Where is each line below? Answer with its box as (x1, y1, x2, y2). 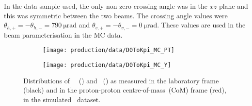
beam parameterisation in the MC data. (4, 29, 123, 40)
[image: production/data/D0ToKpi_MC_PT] (43, 47, 175, 54)
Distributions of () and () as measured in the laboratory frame (23, 75, 219, 85)
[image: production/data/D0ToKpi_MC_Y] (43, 61, 171, 68)
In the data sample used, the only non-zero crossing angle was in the (4, 1, 208, 11)
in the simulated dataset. (23, 94, 101, 104)
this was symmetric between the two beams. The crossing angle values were (4, 10, 228, 20)
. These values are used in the (157, 20, 246, 30)
